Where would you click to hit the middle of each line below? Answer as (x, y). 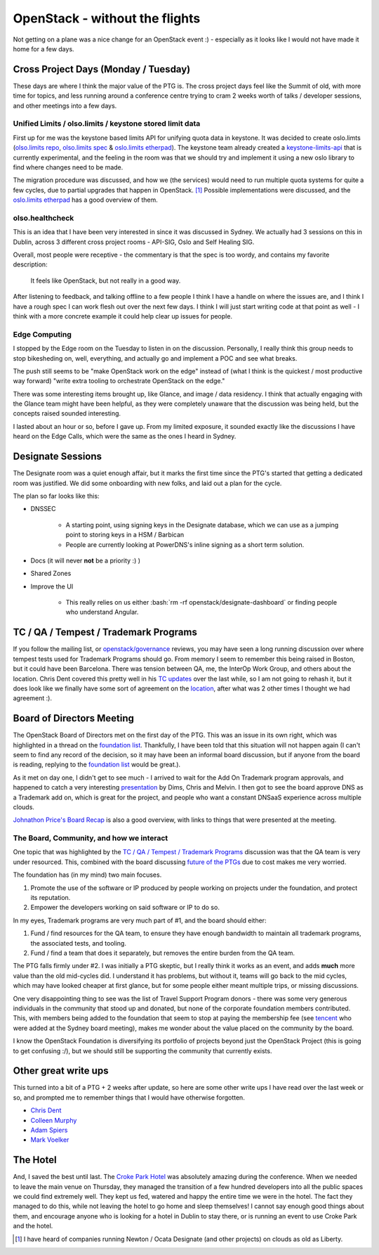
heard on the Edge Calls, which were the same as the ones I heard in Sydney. (125, 437)
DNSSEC (43, 509)
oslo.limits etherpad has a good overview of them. (85, 200)
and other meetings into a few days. (65, 105)
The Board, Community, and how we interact (91, 838)
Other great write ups (61, 1071)
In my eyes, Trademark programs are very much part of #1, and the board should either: (140, 920)
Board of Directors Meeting (74, 718)
